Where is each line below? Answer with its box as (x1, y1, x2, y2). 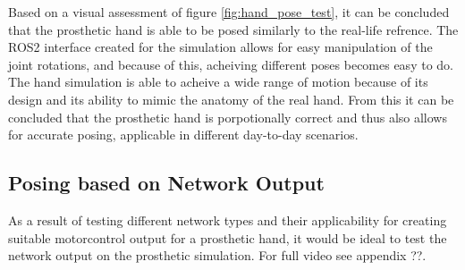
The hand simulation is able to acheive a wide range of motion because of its (8, 72, 428, 91)
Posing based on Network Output (8, 169, 325, 197)
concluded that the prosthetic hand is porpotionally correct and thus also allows (8, 107, 447, 126)
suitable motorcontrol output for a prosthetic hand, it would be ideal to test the (8, 228, 447, 247)
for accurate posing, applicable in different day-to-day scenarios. (8, 125, 359, 144)
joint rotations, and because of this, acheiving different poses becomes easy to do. (8, 55, 453, 73)
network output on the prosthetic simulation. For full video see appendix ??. (8, 246, 427, 265)
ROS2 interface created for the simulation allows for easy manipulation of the (8, 38, 433, 56)
